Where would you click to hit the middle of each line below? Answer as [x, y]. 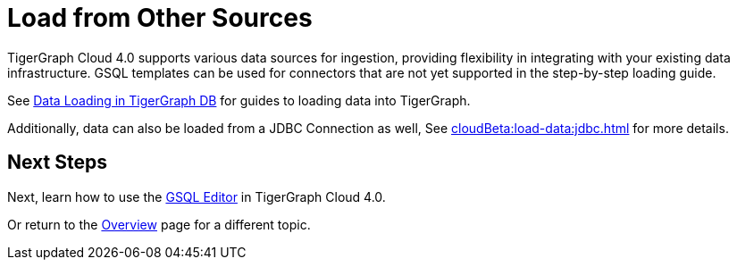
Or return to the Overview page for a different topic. [159, 224]
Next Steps [57, 163]
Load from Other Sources [160, 18]
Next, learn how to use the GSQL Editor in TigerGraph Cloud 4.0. [197, 196]
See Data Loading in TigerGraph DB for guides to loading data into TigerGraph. [239, 100]
